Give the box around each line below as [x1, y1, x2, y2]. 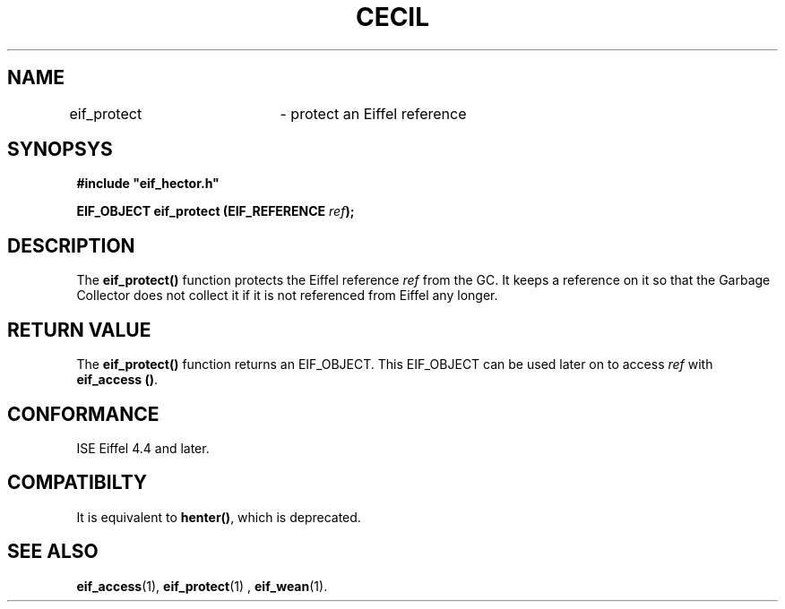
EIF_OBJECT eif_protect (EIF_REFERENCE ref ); [76, 203, 355, 219]
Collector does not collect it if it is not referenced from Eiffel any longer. [76, 287, 498, 304]
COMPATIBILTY [7, 471, 148, 494]
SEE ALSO [7, 540, 99, 563]
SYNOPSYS [7, 138, 113, 161]
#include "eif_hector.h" [76, 176, 220, 192]
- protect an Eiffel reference [280, 104, 467, 123]
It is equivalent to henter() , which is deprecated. [76, 509, 361, 525]
